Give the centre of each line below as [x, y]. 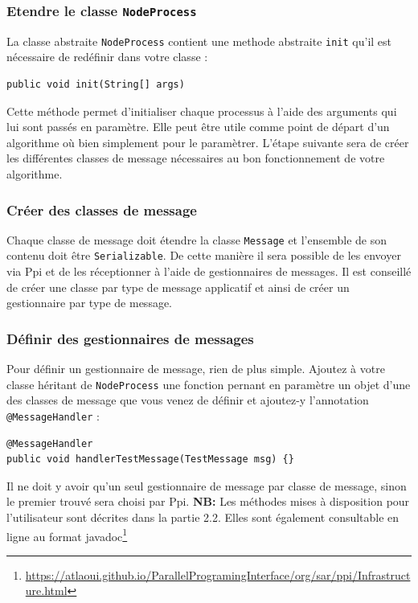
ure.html [46, 591]
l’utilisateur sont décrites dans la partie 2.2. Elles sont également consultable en [203, 517]
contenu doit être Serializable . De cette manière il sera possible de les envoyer [204, 255]
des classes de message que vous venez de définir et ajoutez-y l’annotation [188, 400]
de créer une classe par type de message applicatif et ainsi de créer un [178, 287]
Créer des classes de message [102, 209]
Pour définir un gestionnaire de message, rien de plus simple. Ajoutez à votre [196, 369]
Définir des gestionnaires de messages [130, 338]
